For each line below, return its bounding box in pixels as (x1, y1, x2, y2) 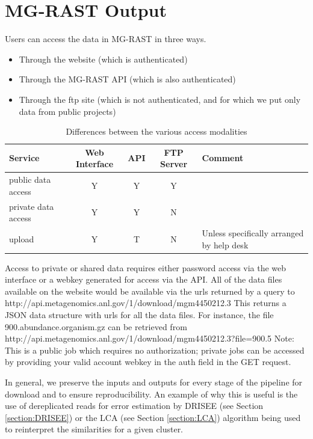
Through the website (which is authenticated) (19, 52, 188, 65)
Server (160, 158, 188, 170)
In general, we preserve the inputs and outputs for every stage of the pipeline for (5, 376, 303, 388)
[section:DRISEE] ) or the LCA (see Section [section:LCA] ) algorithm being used (5, 411, 301, 423)
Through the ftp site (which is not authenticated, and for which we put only (19, 93, 301, 105)
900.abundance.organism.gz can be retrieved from (5, 320, 187, 333)
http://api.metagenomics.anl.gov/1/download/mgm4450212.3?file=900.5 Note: (5, 332, 294, 345)
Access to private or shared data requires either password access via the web (5, 261, 287, 274)
